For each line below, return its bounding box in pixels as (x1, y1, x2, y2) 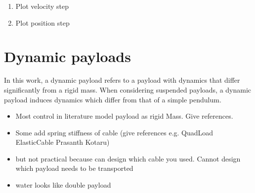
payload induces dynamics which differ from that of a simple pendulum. (4, 94, 221, 104)
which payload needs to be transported (15, 163, 133, 173)
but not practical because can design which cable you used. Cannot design (15, 153, 241, 163)
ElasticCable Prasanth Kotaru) (15, 137, 110, 147)
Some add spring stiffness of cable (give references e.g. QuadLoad (15, 127, 213, 137)
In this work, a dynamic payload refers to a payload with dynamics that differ (4, 75, 240, 85)
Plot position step (15, 17, 70, 28)
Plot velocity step (15, 1, 69, 11)
